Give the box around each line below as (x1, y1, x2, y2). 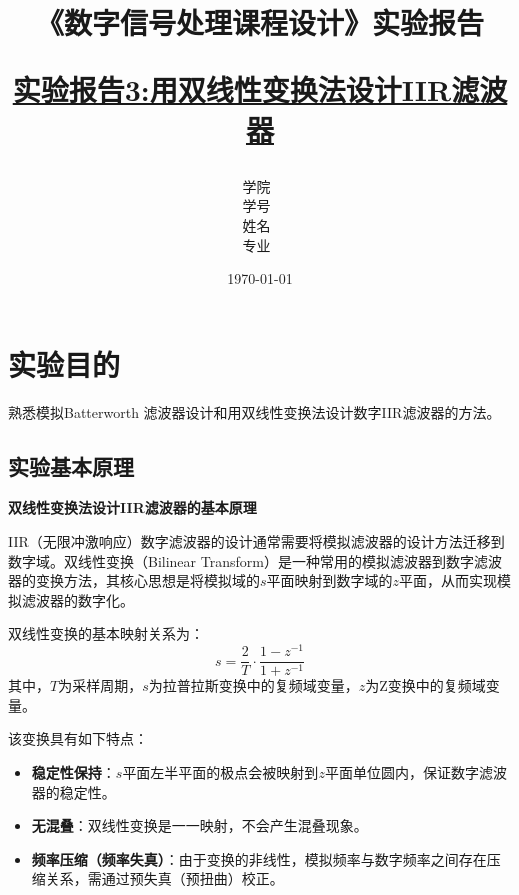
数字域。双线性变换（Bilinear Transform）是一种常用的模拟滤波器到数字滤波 (8, 550, 502, 571)
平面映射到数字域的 (266, 570, 393, 591)
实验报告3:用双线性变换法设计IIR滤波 (12, 69, 508, 110)
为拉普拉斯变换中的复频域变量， (148, 675, 359, 696)
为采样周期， (58, 675, 143, 696)
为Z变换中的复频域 (365, 675, 486, 696)
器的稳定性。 (31, 781, 116, 802)
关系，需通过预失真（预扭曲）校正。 (45, 868, 284, 889)
